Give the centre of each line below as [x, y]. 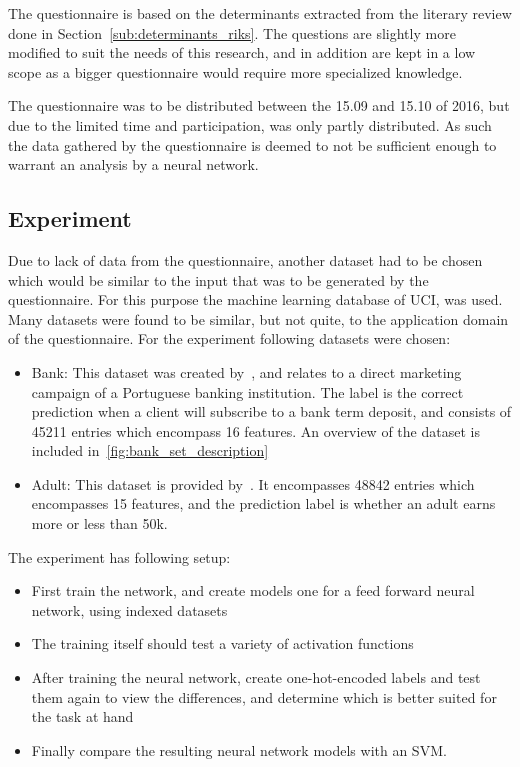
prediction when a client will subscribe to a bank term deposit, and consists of [271, 411]
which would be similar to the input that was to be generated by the [218, 279]
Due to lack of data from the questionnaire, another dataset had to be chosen [245, 259]
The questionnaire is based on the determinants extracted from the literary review [260, 13]
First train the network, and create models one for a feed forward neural [253, 590]
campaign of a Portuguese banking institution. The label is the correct [247, 391]
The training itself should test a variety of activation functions [222, 643]
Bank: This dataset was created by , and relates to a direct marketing [246, 371]
